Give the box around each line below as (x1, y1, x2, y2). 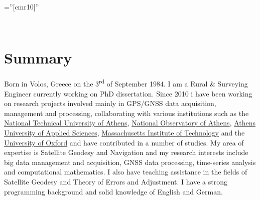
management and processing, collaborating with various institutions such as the (4, 107, 249, 118)
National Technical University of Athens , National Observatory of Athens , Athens (4, 117, 256, 128)
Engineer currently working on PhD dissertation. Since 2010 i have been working (4, 88, 252, 98)
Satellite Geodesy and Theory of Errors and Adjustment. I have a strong (4, 176, 227, 186)
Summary (4, 47, 72, 68)
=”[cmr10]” (4, 1, 39, 11)
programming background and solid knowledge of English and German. (4, 186, 223, 196)
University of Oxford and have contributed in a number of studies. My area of (4, 137, 244, 147)
